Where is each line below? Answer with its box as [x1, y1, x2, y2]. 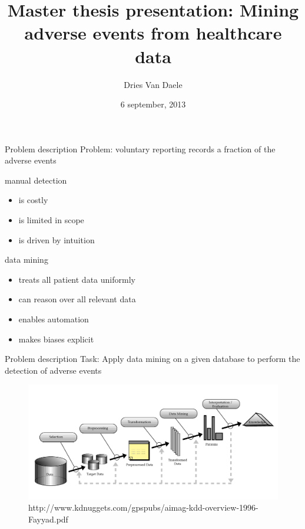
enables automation [18, 313, 89, 325]
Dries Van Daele [124, 78, 183, 90]
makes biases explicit [18, 332, 94, 345]
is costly [18, 194, 48, 206]
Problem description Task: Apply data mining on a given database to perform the [5, 352, 300, 365]
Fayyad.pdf [28, 512, 68, 525]
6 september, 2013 [120, 98, 186, 110]
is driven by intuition [18, 233, 95, 246]
